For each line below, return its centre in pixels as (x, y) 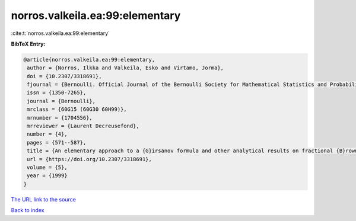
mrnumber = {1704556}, (60, 118)
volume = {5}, (47, 167)
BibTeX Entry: (28, 44)
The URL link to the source (44, 199)
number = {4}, (47, 134)
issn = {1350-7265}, (57, 93)
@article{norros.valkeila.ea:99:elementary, (89, 60)
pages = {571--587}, (57, 142)
